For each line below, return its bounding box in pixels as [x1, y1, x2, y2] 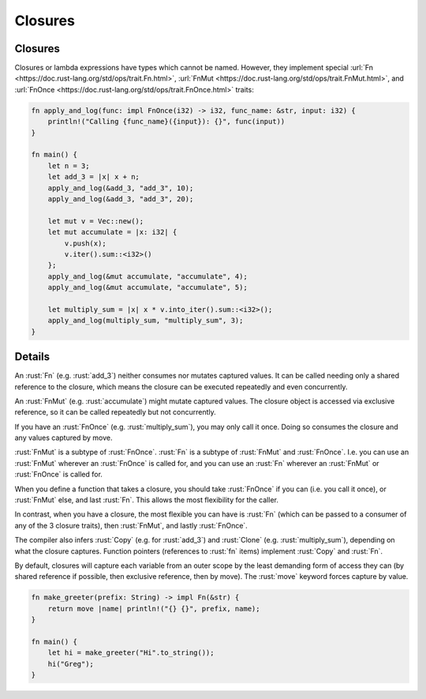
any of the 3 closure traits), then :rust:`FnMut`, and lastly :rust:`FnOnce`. [14, 520, 248, 530]
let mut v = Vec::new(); [47, 216, 144, 225]
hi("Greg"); [47, 660, 95, 668]
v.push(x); [64, 239, 106, 248]
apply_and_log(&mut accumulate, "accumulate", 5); [47, 283, 248, 292]
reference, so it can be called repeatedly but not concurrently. [14, 408, 216, 417]
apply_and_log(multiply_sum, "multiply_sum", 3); [47, 316, 244, 325]
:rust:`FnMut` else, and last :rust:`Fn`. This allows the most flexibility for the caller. [14, 495, 279, 505]
